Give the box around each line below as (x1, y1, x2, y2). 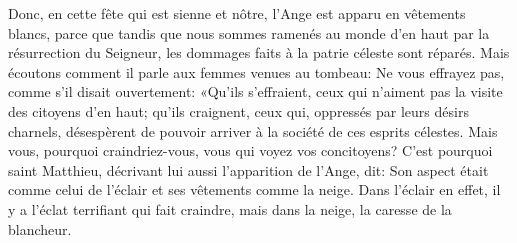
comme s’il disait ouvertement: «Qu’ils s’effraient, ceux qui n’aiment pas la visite (8, 81, 503, 102)
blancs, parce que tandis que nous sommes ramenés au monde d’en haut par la (8, 22, 490, 43)
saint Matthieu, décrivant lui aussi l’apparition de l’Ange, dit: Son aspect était (8, 159, 489, 180)
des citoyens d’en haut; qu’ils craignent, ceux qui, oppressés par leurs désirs (8, 100, 469, 121)
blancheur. (8, 218, 72, 239)
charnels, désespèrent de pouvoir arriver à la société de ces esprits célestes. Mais (8, 120, 498, 141)
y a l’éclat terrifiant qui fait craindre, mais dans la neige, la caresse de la (8, 198, 452, 219)
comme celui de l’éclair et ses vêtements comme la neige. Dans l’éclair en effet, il (8, 179, 501, 200)
